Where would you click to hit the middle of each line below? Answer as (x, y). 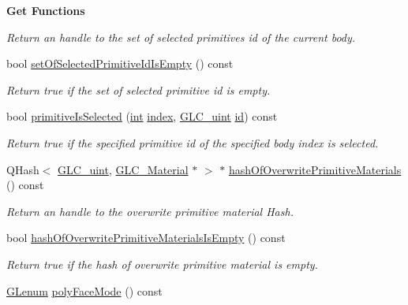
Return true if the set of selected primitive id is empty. (138, 89)
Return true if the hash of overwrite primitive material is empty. (162, 264)
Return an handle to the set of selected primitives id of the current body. (181, 37)
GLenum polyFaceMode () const (84, 290)
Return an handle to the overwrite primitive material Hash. (150, 211)
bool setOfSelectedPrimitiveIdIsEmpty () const (120, 63)
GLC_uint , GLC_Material (123, 169)
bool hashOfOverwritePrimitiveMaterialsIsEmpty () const (146, 238)
